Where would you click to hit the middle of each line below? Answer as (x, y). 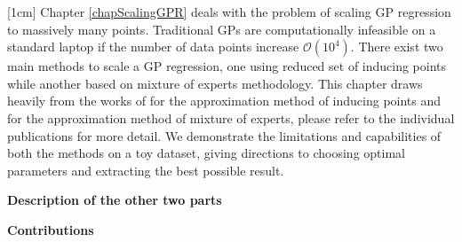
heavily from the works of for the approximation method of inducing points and (224, 101)
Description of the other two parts (115, 200)
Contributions (51, 229)
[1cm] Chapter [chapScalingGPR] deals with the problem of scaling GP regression (229, 12)
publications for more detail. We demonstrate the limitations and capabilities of (224, 135)
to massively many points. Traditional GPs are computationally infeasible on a (222, 29)
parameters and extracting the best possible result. (146, 170)
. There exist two (397, 47)
